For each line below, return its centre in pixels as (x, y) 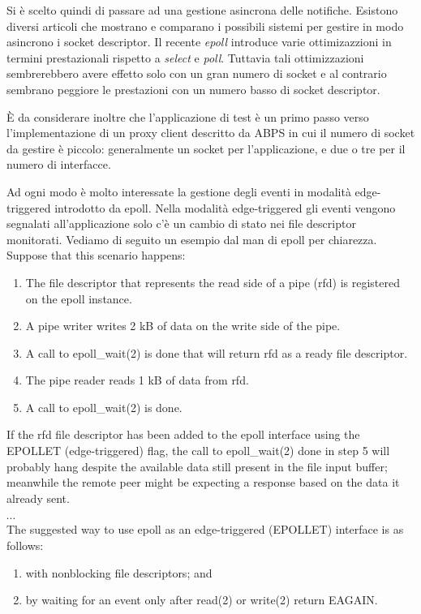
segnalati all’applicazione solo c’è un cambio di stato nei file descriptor (181, 223)
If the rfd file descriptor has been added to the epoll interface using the (183, 434)
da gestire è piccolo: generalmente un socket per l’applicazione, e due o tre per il (206, 148)
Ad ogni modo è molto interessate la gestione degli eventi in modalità (179, 191)
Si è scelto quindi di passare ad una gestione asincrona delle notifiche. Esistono (202, 10)
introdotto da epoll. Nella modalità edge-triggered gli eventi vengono (225, 207)
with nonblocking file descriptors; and (119, 572)
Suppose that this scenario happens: (96, 255)
